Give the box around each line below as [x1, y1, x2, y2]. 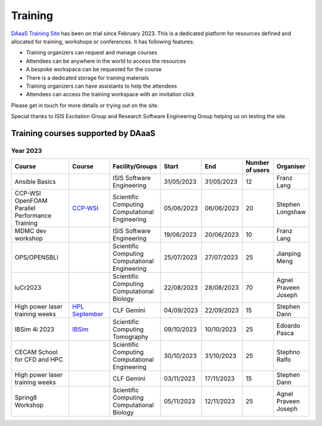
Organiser [276, 162, 306, 171]
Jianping [276, 249, 301, 258]
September [72, 310, 104, 319]
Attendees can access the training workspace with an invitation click [26, 91, 195, 98]
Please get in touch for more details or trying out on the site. [11, 101, 159, 109]
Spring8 [14, 394, 38, 402]
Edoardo [276, 322, 301, 330]
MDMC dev [14, 227, 47, 235]
